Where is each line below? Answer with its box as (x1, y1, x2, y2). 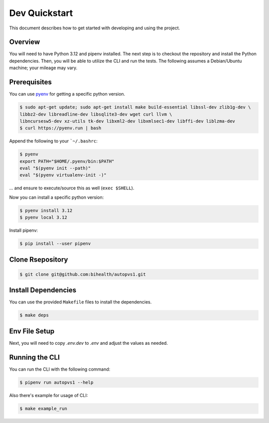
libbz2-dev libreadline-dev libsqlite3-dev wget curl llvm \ (19, 111, 172, 117)
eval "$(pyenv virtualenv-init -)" (19, 172, 107, 178)
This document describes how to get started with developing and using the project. (9, 25, 180, 31)
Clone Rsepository (9, 255, 68, 264)
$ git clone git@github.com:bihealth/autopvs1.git (19, 272, 146, 277)
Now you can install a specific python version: (9, 194, 104, 200)
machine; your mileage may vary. (9, 65, 77, 71)
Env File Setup (9, 327, 55, 335)
